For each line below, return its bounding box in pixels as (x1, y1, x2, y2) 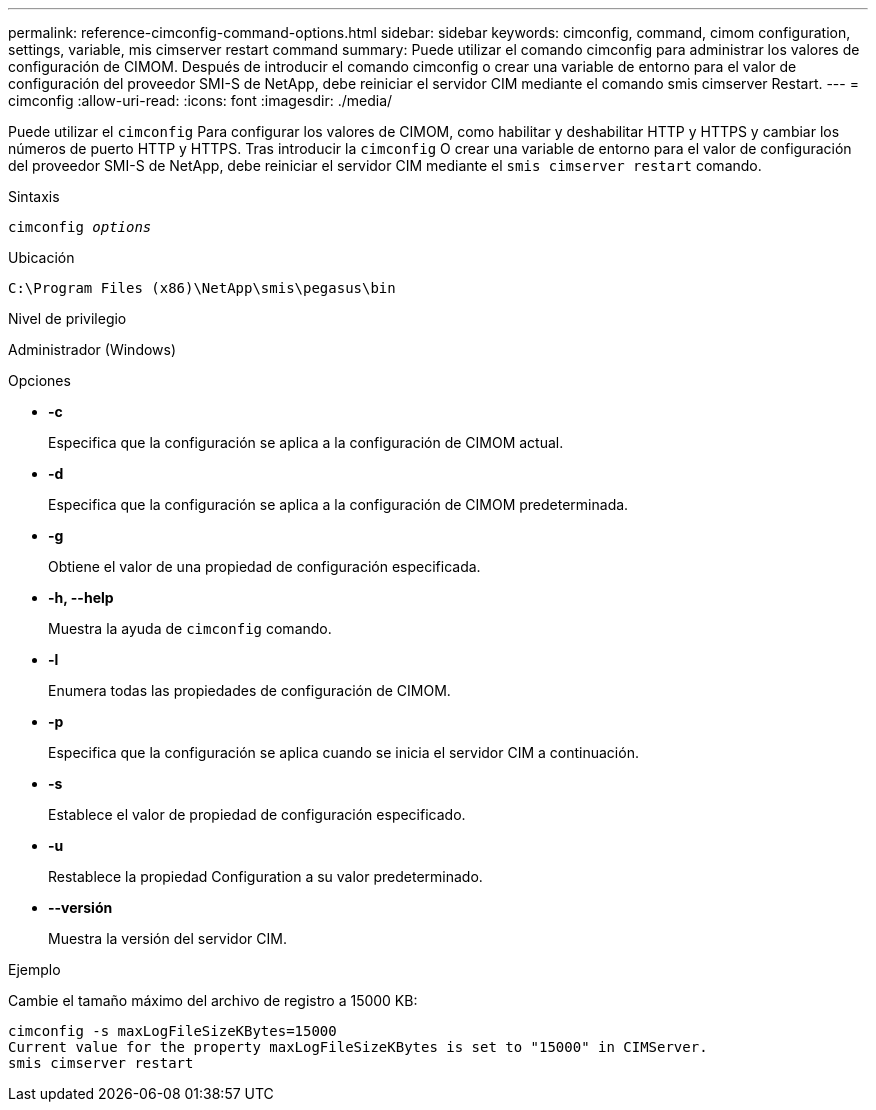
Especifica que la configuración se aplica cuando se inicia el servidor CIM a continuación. (48, 744, 639, 761)
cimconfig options (8, 219, 152, 235)
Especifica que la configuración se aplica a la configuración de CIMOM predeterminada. (48, 496, 629, 513)
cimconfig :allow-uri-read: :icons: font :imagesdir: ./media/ (8, 92, 393, 109)
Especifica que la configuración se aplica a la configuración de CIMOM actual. (48, 434, 564, 451)
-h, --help (48, 589, 114, 606)
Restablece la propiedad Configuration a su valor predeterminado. (48, 868, 483, 885)
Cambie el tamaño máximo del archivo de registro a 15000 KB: (8, 992, 418, 1009)
